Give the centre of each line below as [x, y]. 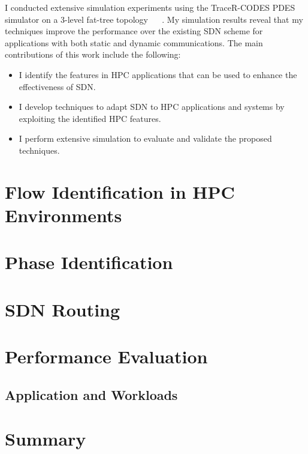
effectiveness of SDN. [57, 86]
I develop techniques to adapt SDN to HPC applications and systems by [152, 107]
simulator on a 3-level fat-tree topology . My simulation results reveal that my [154, 19]
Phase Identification [89, 262]
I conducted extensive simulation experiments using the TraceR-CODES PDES [150, 7]
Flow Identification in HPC [120, 191]
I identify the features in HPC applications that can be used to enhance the [158, 74]
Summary [46, 439]
